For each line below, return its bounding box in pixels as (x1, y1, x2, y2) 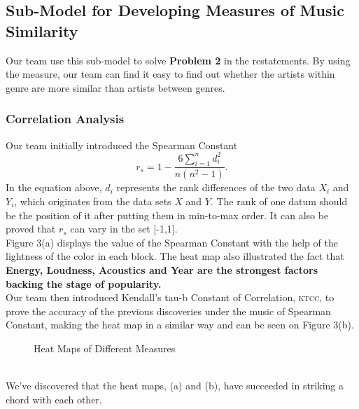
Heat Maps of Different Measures (34, 340, 176, 355)
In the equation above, (6, 180, 102, 195)
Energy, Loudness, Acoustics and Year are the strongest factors (6, 262, 318, 277)
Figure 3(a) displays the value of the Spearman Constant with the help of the (6, 235, 338, 249)
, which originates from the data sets (14, 193, 171, 208)
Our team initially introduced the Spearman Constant (6, 137, 238, 152)
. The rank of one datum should (210, 193, 348, 208)
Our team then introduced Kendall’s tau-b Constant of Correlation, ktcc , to (6, 290, 335, 305)
